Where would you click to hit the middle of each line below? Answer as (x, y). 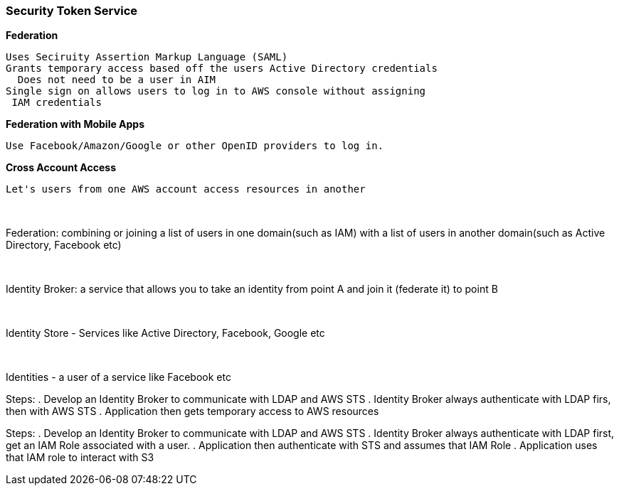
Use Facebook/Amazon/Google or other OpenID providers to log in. (195, 146)
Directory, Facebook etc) (64, 245)
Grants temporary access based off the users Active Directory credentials (222, 69)
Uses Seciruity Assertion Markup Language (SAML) (147, 57)
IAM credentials (57, 103)
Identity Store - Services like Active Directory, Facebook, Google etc (165, 333)
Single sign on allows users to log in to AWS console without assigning (216, 91)
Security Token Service (72, 11)
